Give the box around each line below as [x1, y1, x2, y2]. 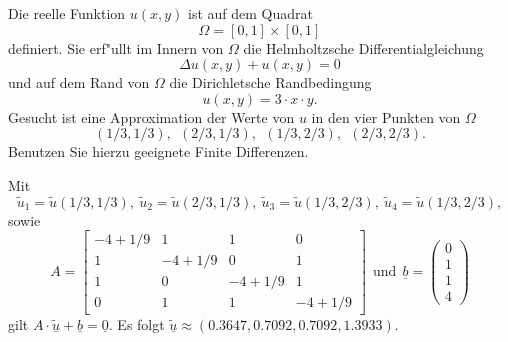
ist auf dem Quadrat [188, 3, 314, 23]
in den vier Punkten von [311, 106, 461, 127]
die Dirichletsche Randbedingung [169, 72, 372, 93]
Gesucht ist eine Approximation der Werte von [8, 106, 295, 127]
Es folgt [117, 313, 165, 334]
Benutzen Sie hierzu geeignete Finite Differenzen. [8, 141, 309, 162]
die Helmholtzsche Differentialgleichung [243, 37, 484, 58]
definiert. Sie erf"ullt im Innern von [8, 37, 224, 58]
